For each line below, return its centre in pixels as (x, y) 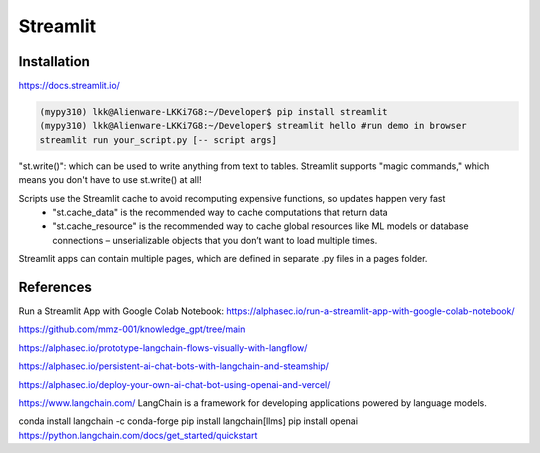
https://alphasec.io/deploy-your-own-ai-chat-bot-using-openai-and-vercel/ (174, 384)
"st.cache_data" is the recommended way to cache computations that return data (220, 212)
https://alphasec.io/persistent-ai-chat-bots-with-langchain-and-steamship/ (174, 366)
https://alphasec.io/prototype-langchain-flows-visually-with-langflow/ (163, 347)
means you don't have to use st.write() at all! (110, 180)
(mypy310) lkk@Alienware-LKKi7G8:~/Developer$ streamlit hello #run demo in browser (253, 126)
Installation (54, 61)
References (55, 286)
